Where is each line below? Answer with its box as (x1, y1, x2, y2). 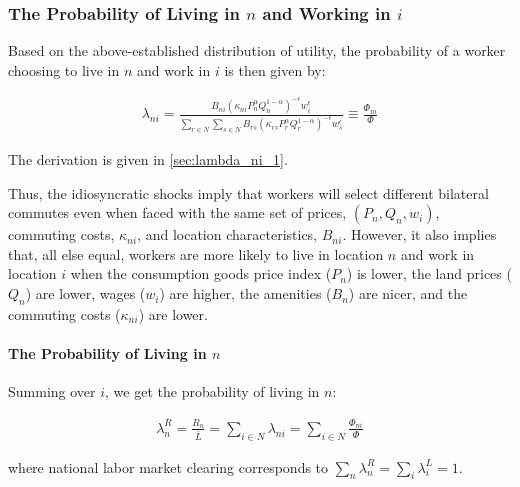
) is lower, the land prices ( (346, 263, 512, 284)
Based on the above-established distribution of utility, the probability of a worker (8, 40, 506, 61)
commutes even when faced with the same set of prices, (8, 202, 347, 223)
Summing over (8, 381, 96, 402)
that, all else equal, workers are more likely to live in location (8, 243, 384, 264)
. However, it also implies (342, 224, 497, 245)
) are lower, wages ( (25, 283, 146, 304)
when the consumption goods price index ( (70, 263, 332, 284)
